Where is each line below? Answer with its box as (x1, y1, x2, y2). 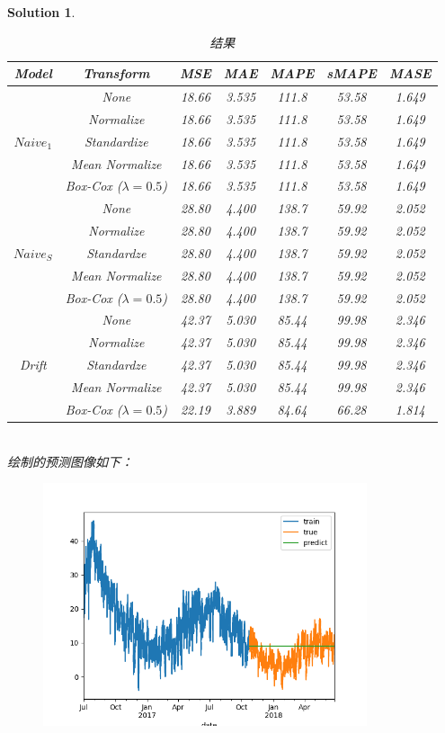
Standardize (84, 131, 148, 150)
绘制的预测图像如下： (7, 451, 133, 470)
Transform (83, 64, 150, 83)
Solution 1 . (7, 3, 76, 21)
